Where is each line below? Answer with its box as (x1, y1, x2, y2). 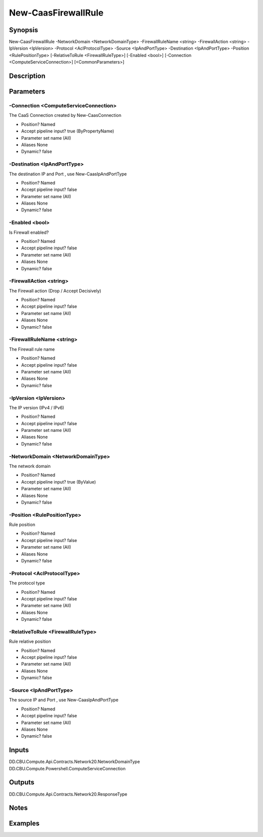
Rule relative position (9, 638, 51, 645)
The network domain (9, 463, 51, 469)
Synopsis (9, 26, 38, 34)
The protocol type (9, 580, 45, 586)
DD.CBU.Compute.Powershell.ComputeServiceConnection (9, 765, 126, 771)
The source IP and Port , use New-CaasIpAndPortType (9, 697, 119, 703)
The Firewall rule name (9, 346, 55, 352)
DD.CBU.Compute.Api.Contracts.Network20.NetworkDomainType (9, 759, 140, 764)
